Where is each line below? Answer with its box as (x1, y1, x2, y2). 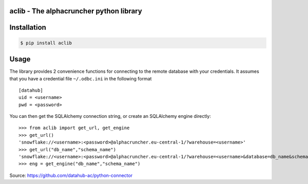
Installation (9, 23, 46, 32)
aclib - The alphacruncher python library (9, 7, 142, 15)
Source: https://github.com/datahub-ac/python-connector (9, 172, 133, 178)
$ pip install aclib (20, 40, 72, 46)
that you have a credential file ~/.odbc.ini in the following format (9, 75, 152, 81)
